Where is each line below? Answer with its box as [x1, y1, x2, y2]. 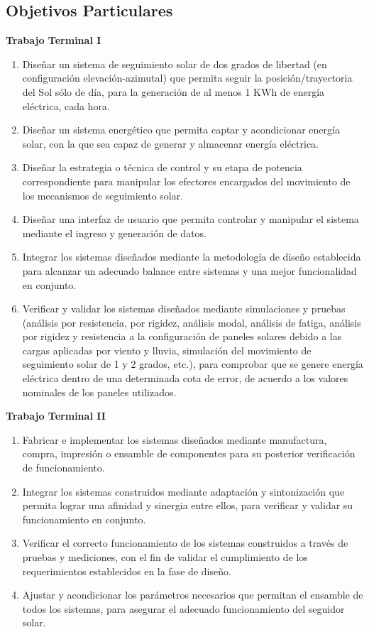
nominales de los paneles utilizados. [22, 384, 177, 399]
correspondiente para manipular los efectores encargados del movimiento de [22, 173, 351, 188]
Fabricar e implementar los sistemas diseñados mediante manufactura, [22, 432, 327, 447]
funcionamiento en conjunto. [22, 511, 146, 526]
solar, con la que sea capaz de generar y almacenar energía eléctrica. [22, 136, 319, 151]
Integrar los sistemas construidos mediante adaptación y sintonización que [22, 484, 345, 498]
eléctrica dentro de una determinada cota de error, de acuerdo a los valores [22, 371, 348, 386]
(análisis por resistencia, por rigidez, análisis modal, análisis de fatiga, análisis [22, 315, 361, 329]
